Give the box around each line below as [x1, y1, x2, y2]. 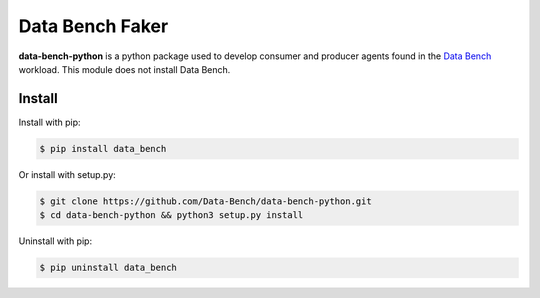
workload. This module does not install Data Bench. [18, 63, 231, 75]
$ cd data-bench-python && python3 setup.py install [39, 210, 304, 221]
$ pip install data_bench [39, 143, 167, 154]
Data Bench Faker [18, 15, 169, 37]
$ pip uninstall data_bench [39, 262, 177, 274]
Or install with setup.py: [18, 168, 117, 180]
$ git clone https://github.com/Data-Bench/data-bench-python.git [39, 195, 372, 207]
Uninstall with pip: [18, 235, 93, 247]
